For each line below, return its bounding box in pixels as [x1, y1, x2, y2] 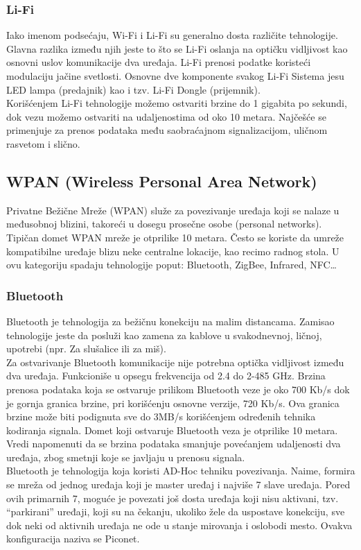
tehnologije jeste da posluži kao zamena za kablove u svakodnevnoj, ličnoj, [6, 327, 322, 342]
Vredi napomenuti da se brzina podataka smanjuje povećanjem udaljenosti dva [6, 436, 341, 451]
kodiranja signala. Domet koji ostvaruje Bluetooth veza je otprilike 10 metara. [6, 422, 338, 437]
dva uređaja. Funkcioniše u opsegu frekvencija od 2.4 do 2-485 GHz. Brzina [6, 368, 326, 383]
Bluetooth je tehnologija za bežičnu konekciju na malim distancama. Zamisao [6, 313, 335, 328]
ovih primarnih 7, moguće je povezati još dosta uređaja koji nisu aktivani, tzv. [6, 490, 339, 505]
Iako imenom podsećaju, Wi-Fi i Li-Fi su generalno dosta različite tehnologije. [6, 28, 338, 42]
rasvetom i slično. [6, 136, 80, 151]
